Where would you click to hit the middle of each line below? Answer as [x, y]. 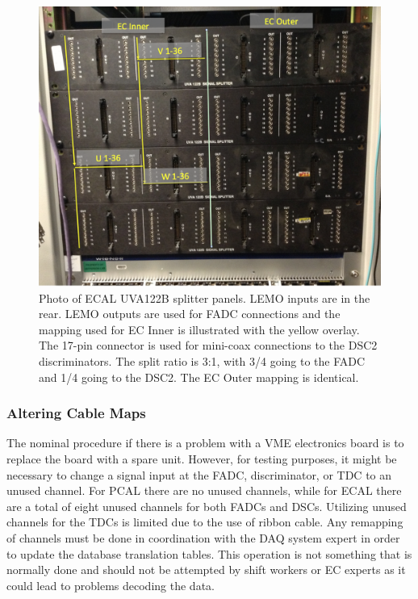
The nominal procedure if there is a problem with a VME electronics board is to [205, 443]
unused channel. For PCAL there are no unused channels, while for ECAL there [204, 490]
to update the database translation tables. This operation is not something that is [209, 553]
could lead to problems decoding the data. [111, 585]
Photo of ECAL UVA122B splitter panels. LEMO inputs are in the [205, 297]
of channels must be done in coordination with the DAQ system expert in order [203, 537]
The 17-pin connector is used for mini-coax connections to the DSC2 [208, 345]
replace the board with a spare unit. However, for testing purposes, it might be [202, 458]
